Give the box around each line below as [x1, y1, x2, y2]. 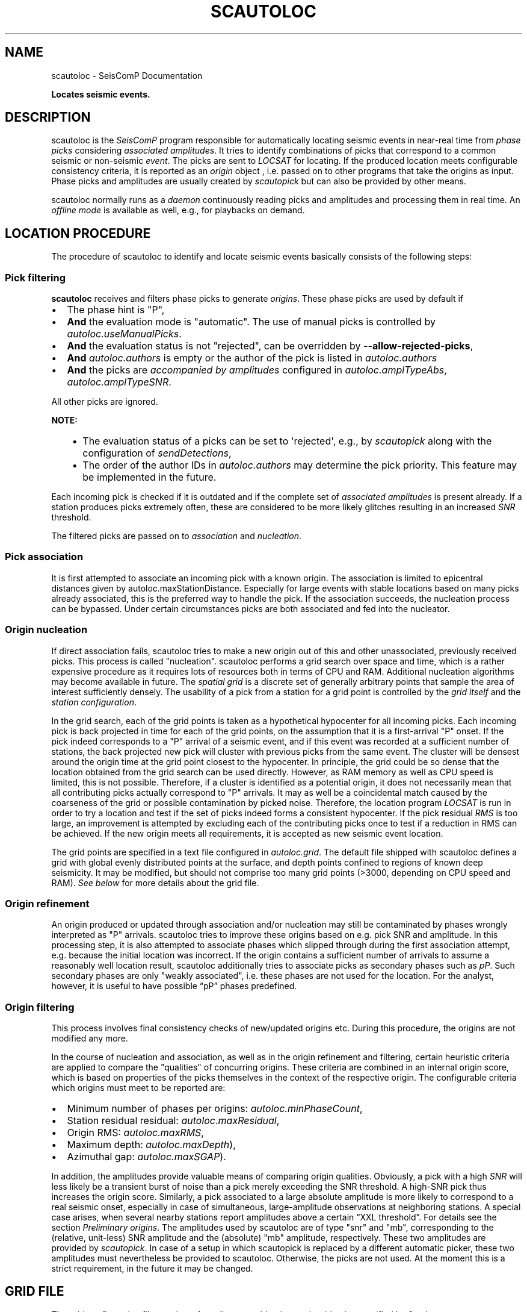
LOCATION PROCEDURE [5, 225, 151, 241]
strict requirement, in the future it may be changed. [51, 1263, 253, 1274]
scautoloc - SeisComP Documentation [51, 70, 203, 81]
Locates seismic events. [51, 89, 150, 99]
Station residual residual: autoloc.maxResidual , [67, 1114, 280, 1127]
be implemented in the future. [82, 471, 217, 484]
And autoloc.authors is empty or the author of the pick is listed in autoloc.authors [67, 352, 437, 364]
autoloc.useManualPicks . [67, 328, 182, 340]
